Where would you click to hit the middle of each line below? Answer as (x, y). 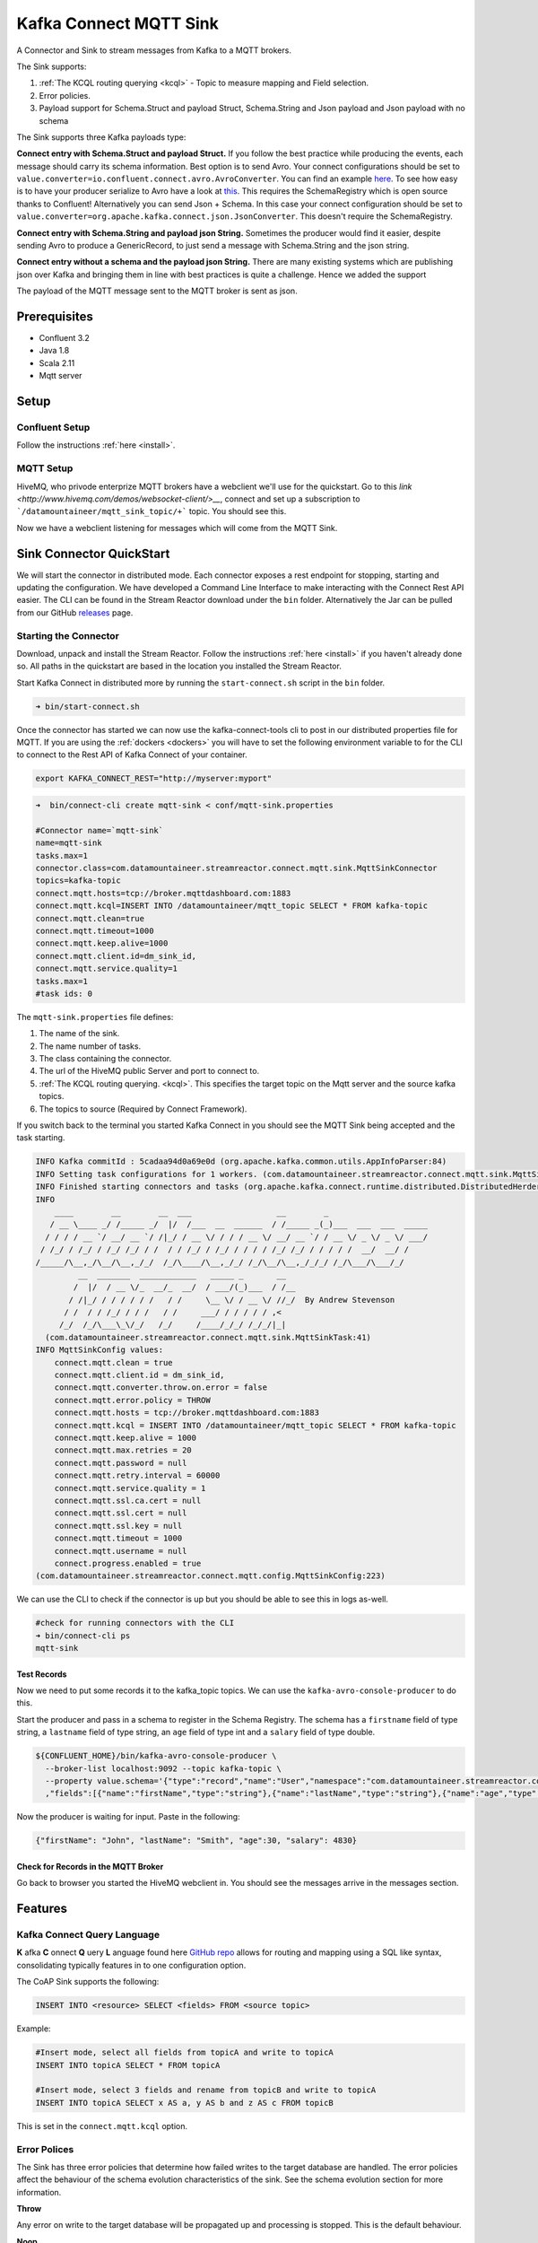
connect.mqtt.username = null (121, 1551)
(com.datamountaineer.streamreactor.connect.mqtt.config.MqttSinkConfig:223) (210, 1576)
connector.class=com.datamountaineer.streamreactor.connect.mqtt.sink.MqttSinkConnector (237, 868)
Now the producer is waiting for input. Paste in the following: (129, 1817)
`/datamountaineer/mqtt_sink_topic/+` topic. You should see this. (152, 511)
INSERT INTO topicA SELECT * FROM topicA (128, 2065)
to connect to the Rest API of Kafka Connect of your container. (132, 755)
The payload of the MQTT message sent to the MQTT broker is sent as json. (157, 291)
